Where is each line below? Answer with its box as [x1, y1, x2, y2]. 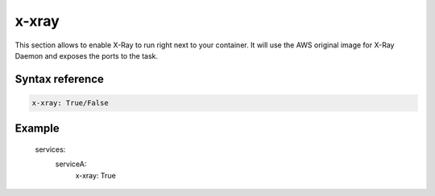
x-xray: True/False [31, 98, 109, 108]
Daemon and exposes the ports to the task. [14, 51, 159, 60]
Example [14, 121, 60, 136]
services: [35, 145, 66, 154]
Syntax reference [14, 72, 105, 86]
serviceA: [55, 159, 87, 169]
